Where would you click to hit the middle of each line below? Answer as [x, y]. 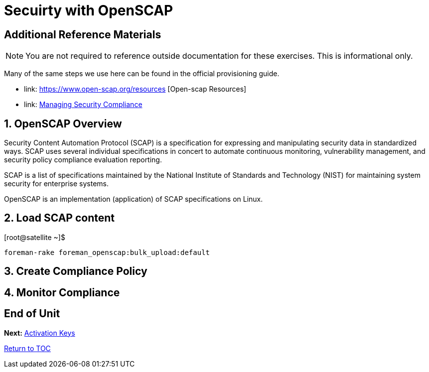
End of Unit [32, 314]
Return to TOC [27, 348]
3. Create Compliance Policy [76, 271]
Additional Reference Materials [83, 34]
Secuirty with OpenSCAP [89, 10]
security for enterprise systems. [56, 184]
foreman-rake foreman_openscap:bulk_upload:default [107, 252]
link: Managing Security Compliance [83, 105]
